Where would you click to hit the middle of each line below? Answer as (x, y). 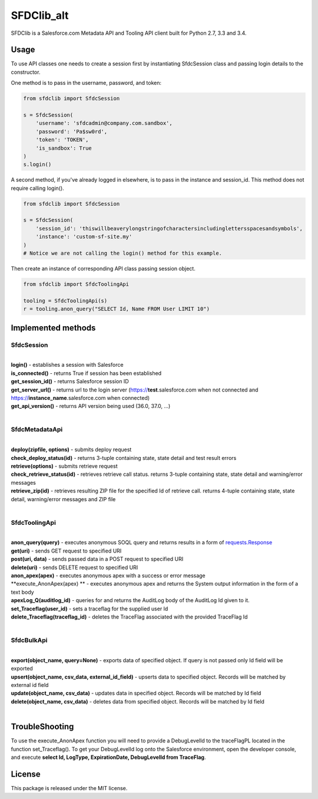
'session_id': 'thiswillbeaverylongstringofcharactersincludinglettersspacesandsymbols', (169, 228)
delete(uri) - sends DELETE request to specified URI (74, 567)
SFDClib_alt (40, 15)
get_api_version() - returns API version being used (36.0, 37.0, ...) (91, 406)
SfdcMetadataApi (37, 429)
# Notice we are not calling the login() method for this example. (123, 253)
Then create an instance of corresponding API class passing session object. (103, 269)
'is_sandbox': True (64, 148)
